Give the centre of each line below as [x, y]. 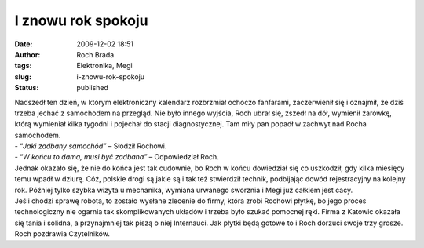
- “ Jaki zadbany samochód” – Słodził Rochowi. [91, 146]
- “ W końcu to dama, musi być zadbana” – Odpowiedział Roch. [117, 157]
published [93, 88]
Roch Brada [95, 54]
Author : [27, 54]
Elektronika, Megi [104, 66]
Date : [24, 44]
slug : [23, 77]
